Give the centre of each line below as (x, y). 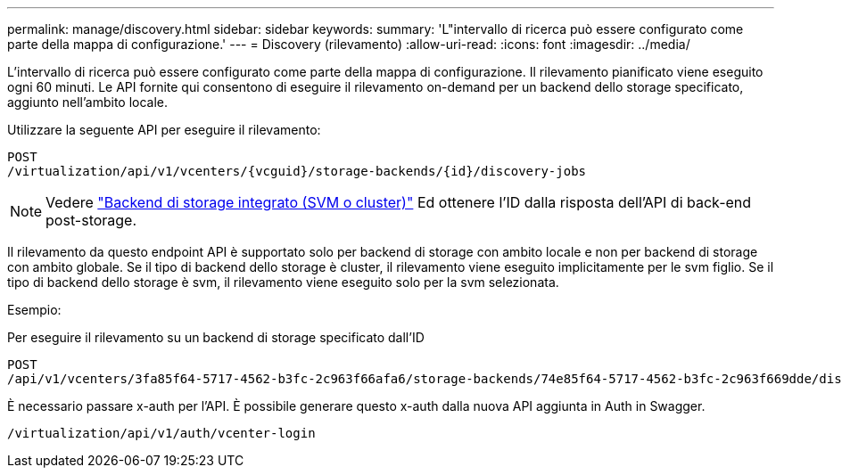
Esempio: (34, 310)
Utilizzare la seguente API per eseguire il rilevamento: (164, 130)
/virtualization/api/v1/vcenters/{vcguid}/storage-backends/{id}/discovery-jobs (297, 171)
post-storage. (91, 220)
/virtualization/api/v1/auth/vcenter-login (161, 433)
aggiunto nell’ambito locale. (88, 102)
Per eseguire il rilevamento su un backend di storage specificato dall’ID (216, 337)
